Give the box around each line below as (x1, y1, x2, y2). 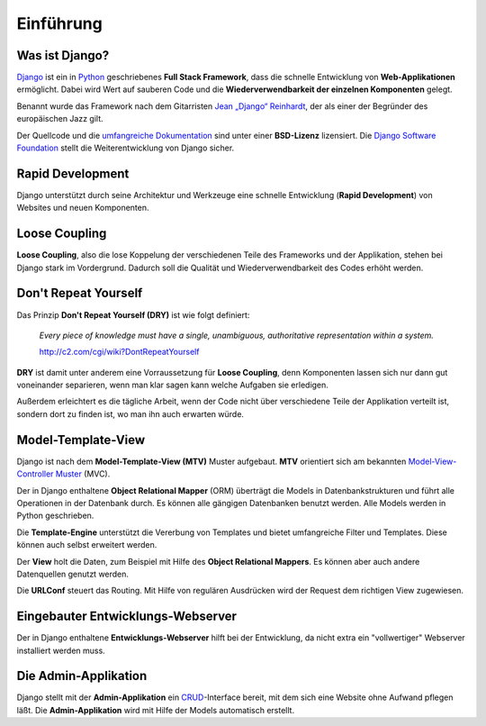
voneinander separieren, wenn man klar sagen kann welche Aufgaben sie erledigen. (16, 379, 328, 391)
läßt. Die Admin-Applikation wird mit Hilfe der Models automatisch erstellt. (16, 704, 295, 715)
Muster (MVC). (55, 468, 111, 479)
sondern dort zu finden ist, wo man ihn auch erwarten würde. (16, 408, 245, 419)
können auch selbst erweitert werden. (16, 540, 157, 550)
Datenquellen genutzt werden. (16, 568, 130, 579)
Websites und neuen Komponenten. (16, 203, 149, 213)
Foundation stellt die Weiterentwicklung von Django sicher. (16, 142, 235, 153)
